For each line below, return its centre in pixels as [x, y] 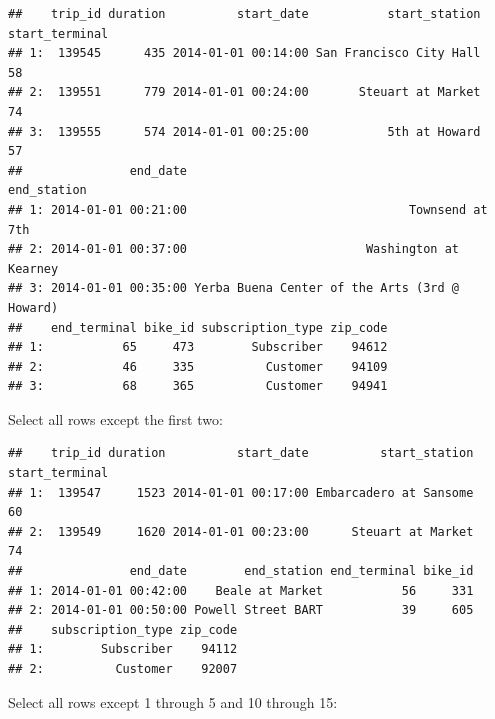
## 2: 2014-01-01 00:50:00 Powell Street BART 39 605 [241, 610]
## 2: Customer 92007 [123, 669]
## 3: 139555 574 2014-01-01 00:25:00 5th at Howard [244, 131]
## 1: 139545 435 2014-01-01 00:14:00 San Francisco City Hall [244, 53]
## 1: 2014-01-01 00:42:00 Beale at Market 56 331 [241, 590]
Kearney [33, 268]
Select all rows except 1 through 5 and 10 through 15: [173, 701]
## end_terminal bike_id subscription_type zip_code [198, 327]
